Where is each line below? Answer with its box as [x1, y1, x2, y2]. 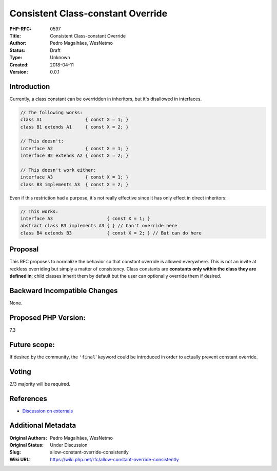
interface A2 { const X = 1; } [20, 146, 129, 151]
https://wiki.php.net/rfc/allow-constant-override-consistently [50, 456, 179, 462]
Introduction [9, 82, 50, 91]
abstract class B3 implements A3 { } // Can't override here [20, 223, 177, 229]
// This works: [20, 208, 58, 214]
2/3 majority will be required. [9, 381, 71, 387]
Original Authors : [9, 434, 47, 441]
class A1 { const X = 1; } [20, 117, 129, 123]
